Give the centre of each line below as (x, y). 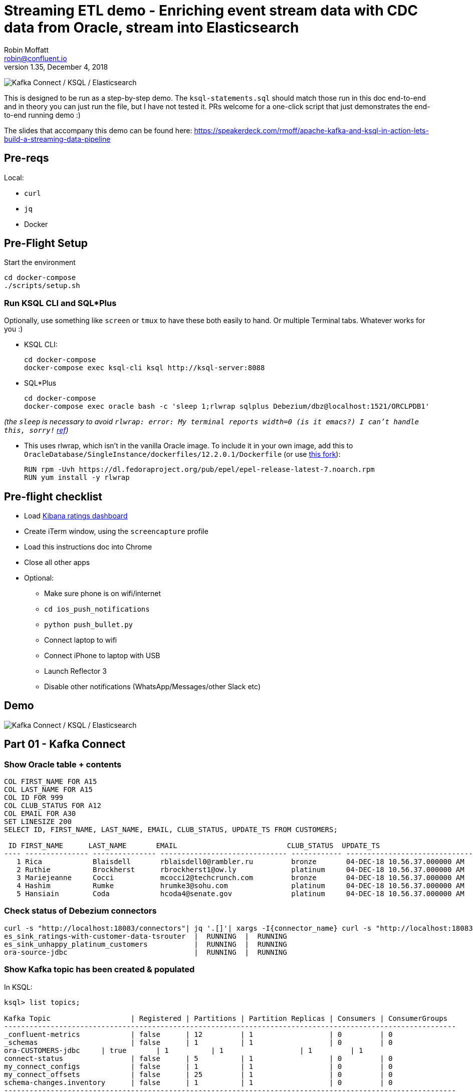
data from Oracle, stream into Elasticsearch (152, 28)
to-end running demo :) (42, 115)
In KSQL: (18, 987)
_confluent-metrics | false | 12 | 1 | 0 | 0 (198, 1034)
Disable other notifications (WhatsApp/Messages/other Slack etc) (152, 687)
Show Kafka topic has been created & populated (99, 970)
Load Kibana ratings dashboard (76, 516)
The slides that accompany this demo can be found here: (98, 130)
